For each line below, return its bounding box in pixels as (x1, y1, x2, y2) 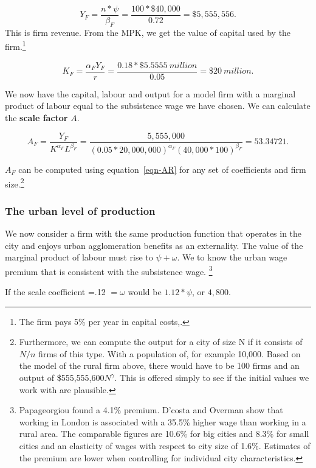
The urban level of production (5, 203, 156, 218)
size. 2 (5, 175, 24, 190)
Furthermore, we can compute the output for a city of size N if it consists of (19, 335, 303, 348)
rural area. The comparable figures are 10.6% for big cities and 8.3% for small (19, 427, 309, 440)
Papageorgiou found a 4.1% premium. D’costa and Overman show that (19, 403, 283, 416)
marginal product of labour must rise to (5, 251, 153, 264)
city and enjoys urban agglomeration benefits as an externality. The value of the (5, 239, 303, 251)
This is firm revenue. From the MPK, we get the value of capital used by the (5, 26, 291, 38)
